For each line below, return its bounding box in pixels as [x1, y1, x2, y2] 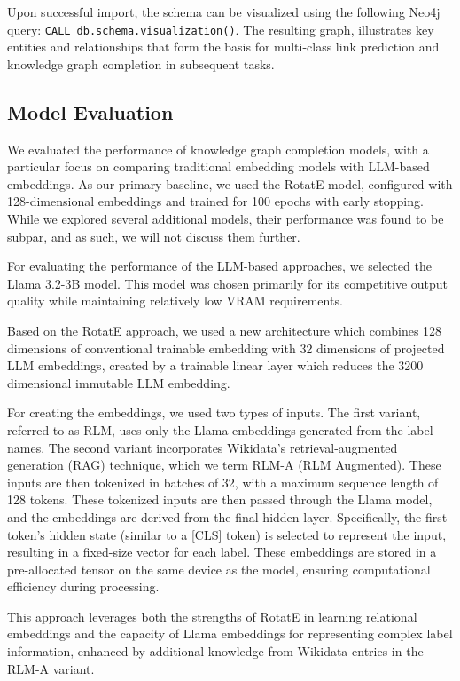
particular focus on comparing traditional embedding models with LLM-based [7, 157, 430, 176]
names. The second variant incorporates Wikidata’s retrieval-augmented [7, 438, 398, 456]
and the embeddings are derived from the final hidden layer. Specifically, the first [7, 507, 448, 526]
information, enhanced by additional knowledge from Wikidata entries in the [7, 642, 424, 661]
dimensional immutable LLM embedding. [7, 373, 230, 392]
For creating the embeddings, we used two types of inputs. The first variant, [7, 403, 421, 422]
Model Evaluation [7, 98, 174, 125]
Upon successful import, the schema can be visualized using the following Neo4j [7, 3, 441, 20]
